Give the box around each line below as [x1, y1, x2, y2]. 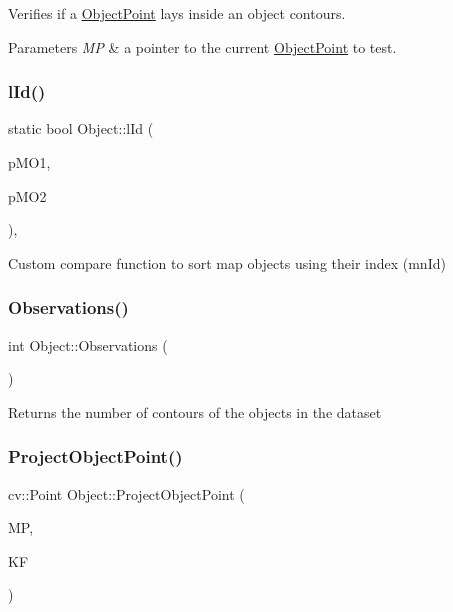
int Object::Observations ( [8, 334, 168, 355]
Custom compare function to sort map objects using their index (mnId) [8, 252, 446, 273]
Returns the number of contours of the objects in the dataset [8, 401, 382, 422]
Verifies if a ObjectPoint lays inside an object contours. [8, 3, 346, 23]
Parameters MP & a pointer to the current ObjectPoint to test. [8, 36, 397, 57]
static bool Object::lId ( [8, 118, 154, 139]
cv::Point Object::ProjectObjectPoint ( [8, 483, 245, 504]
